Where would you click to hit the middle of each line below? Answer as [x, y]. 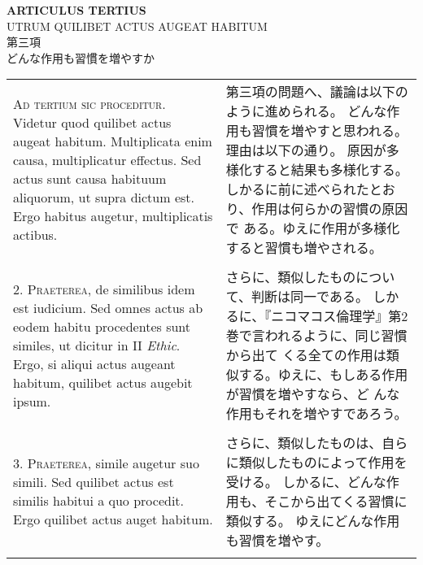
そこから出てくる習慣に [336, 502]
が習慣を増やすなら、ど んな [313, 394]
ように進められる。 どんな [306, 111]
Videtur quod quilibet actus [92, 123]
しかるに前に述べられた [297, 189]
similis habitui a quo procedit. [99, 501]
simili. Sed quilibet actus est [94, 482]
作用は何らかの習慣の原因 [330, 209]
